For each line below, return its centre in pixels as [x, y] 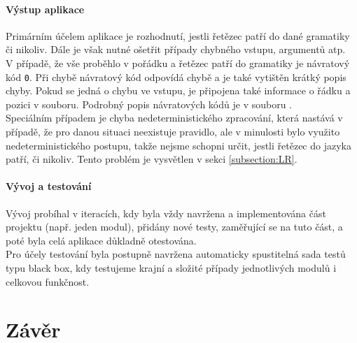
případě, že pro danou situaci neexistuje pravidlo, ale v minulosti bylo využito [173, 132]
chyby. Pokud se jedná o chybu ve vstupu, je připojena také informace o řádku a [178, 90]
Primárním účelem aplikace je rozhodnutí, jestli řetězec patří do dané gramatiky [178, 35]
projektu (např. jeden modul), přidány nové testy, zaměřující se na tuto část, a [174, 227]
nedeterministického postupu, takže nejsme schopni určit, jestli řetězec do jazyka [178, 145]
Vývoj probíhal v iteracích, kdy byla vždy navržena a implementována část [166, 213]
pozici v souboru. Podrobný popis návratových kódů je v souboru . [149, 104]
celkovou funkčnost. [48, 281]
